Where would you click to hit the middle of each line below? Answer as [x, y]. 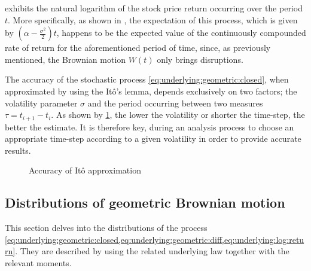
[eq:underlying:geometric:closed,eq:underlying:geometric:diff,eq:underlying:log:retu [155, 239]
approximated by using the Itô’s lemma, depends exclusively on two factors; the [151, 91]
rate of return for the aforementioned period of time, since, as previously [138, 48]
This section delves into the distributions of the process [106, 228]
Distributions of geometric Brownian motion [145, 203]
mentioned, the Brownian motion [65, 59]
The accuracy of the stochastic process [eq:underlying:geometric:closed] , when [147, 79]
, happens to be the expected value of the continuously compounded [181, 33]
